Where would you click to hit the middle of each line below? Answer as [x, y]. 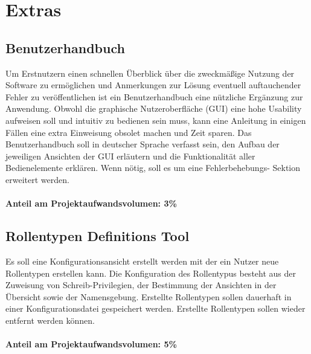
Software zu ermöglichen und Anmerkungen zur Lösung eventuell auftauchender [153, 85]
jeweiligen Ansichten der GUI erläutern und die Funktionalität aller [130, 156]
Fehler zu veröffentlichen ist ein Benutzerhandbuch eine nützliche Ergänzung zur [154, 96]
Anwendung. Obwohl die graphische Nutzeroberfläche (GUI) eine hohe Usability [154, 108]
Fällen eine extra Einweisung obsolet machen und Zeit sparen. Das [129, 132]
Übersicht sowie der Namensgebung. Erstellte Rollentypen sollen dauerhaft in [149, 296]
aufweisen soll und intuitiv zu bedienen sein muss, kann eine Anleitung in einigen [156, 120]
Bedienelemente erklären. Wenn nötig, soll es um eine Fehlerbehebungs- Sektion [153, 168]
